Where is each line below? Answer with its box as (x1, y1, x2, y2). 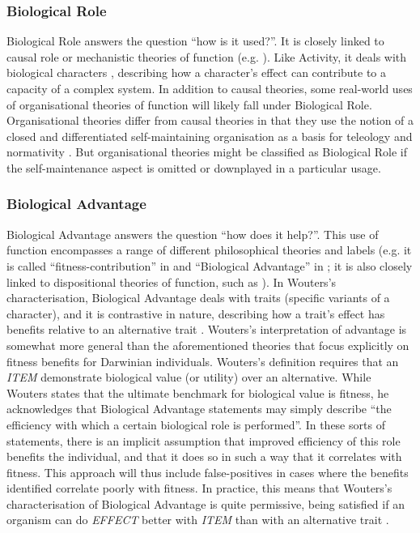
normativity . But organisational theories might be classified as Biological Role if (6, 143, 407, 160)
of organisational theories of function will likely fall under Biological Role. (6, 96, 372, 113)
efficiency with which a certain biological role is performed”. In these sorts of (6, 416, 385, 433)
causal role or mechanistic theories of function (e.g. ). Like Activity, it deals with (6, 48, 407, 65)
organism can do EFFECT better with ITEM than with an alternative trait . (6, 511, 389, 528)
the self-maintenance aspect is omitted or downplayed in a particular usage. (6, 159, 381, 176)
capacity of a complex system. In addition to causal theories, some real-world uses (6, 80, 413, 96)
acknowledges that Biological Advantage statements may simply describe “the (6, 400, 392, 417)
